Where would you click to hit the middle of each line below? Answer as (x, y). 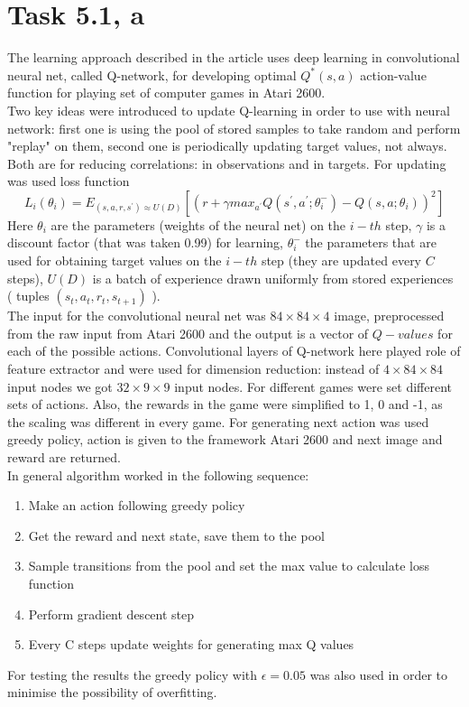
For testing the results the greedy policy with (133, 674)
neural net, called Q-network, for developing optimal (152, 74)
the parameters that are (371, 242)
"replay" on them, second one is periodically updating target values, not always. (227, 146)
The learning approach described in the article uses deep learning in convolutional (234, 57)
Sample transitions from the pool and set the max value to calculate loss (229, 566)
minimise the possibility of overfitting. (112, 692)
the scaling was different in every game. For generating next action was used (218, 421)
